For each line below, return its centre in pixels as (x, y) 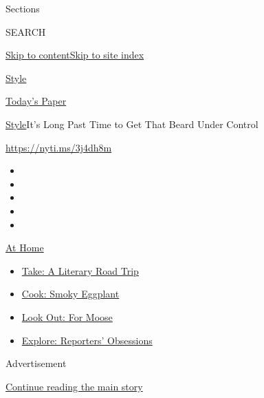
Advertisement (36, 363)
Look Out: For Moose (67, 316)
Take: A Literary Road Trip (80, 270)
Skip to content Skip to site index (75, 55)
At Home (25, 248)
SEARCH (26, 31)
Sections (23, 8)
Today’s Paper (36, 101)
